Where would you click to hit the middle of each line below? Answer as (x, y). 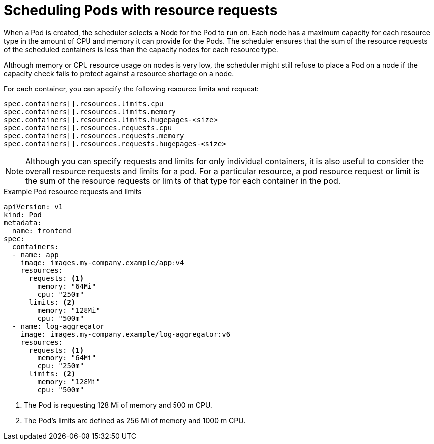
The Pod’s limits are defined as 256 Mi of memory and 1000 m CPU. (135, 420)
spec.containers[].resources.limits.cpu (84, 104)
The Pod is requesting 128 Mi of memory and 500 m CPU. (118, 405)
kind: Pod (23, 215)
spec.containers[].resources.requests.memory (94, 135)
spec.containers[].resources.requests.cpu (88, 128)
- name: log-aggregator (58, 326)
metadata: (23, 222)
